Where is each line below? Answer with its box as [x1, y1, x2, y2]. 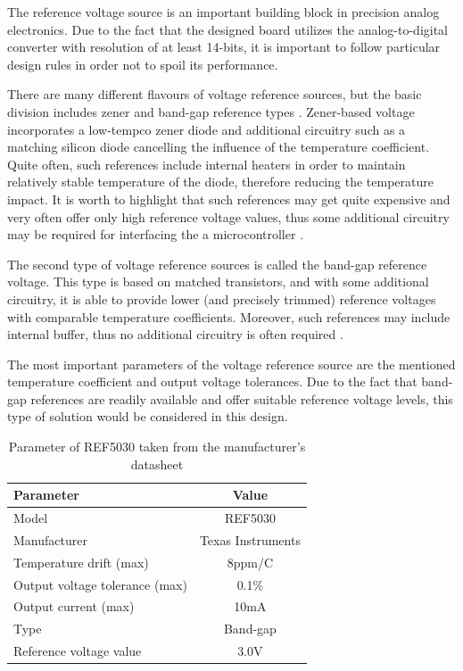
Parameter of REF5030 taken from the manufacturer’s [8, 437, 306, 456]
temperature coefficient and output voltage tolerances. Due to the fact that [7, 372, 418, 391]
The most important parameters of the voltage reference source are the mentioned [7, 354, 456, 373]
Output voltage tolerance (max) [13, 575, 187, 593]
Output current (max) [13, 597, 135, 616]
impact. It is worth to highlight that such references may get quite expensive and [7, 189, 451, 208]
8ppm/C [227, 552, 274, 571]
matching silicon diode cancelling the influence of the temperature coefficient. [7, 137, 430, 156]
